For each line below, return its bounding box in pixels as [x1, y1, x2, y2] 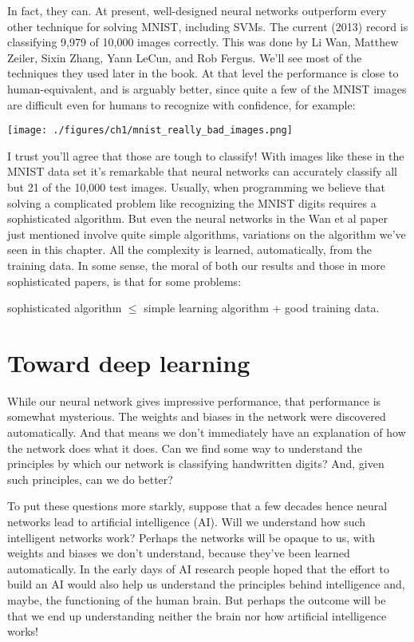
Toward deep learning [7, 346, 250, 378]
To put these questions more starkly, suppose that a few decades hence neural [7, 497, 388, 514]
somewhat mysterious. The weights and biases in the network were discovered [7, 408, 386, 425]
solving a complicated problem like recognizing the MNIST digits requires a [7, 194, 377, 211]
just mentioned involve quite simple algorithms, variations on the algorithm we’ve [7, 225, 406, 242]
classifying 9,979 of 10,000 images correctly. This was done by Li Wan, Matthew [7, 34, 399, 50]
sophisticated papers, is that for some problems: [7, 272, 242, 289]
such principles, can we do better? [7, 470, 173, 487]
